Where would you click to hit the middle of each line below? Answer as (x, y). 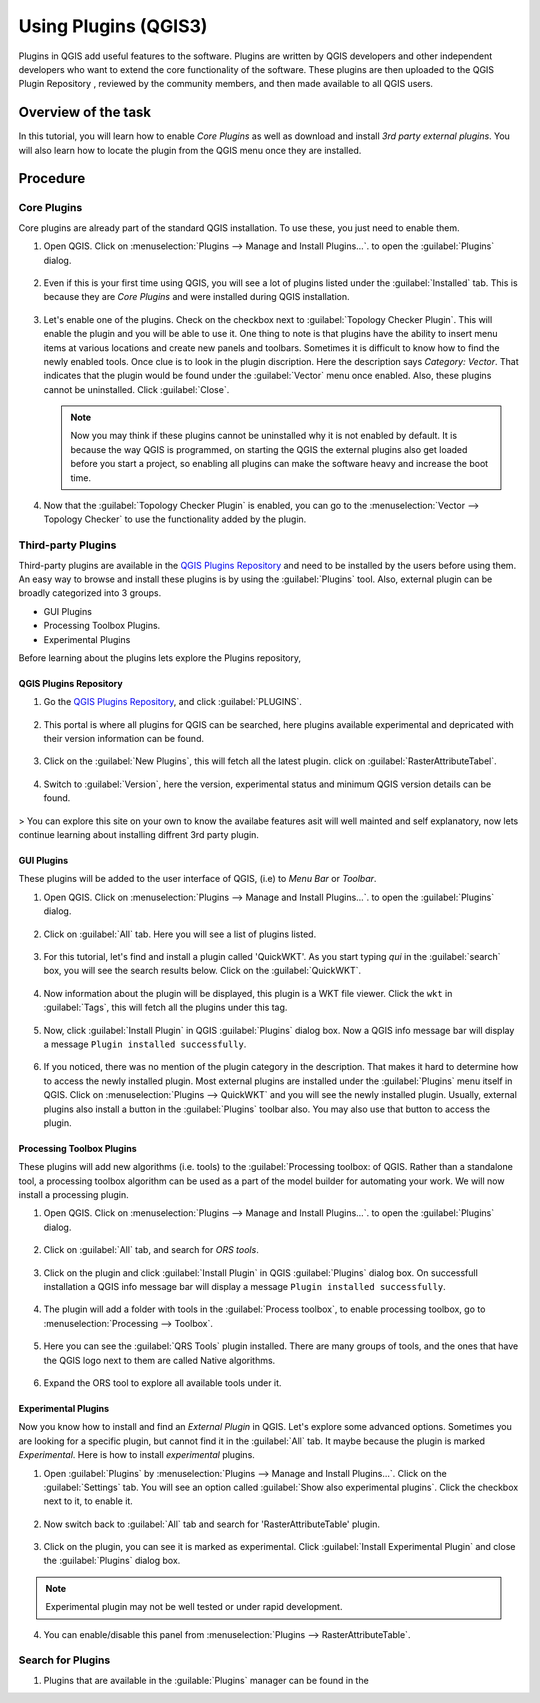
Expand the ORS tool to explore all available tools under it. (162, 1382)
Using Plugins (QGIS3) (113, 26)
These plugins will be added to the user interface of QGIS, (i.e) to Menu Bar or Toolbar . (197, 879)
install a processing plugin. (73, 1195)
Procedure (52, 178)
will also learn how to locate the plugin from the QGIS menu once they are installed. (190, 150)
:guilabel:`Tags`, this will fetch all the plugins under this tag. (165, 1007)
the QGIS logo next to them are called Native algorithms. (159, 1360)
